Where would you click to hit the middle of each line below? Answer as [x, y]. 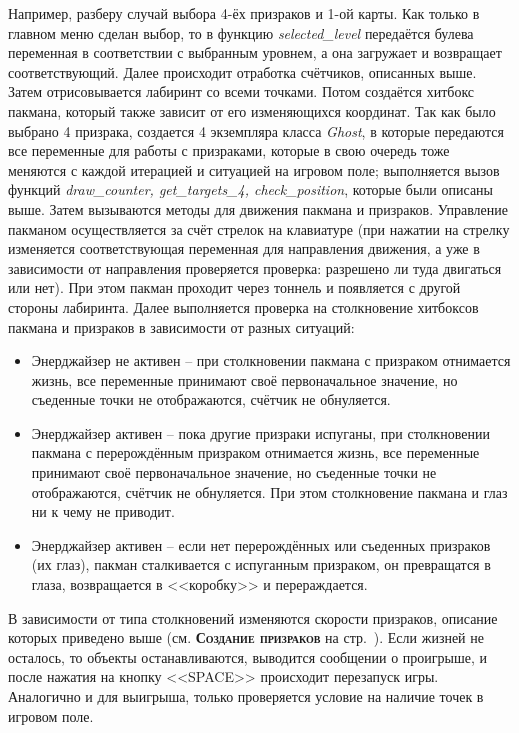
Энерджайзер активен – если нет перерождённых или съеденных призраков [261, 544]
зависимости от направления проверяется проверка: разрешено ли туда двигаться [255, 267]
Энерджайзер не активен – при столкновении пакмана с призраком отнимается [271, 360]
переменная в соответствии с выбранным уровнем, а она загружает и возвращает [255, 52]
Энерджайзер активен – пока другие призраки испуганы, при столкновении [260, 432]
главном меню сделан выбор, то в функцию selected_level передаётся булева [241, 32]
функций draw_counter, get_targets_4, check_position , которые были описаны [250, 189]
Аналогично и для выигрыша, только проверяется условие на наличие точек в [246, 696]
